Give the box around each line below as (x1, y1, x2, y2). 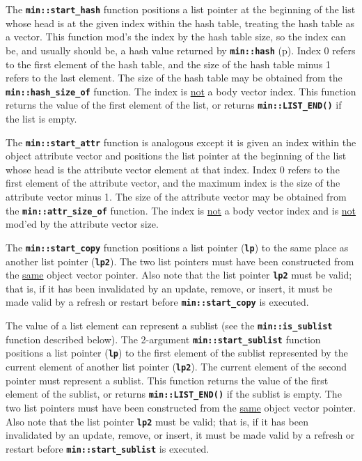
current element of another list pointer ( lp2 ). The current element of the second (6, 359, 347, 374)
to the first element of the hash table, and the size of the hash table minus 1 (6, 56, 331, 71)
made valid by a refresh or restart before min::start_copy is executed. (6, 295, 309, 309)
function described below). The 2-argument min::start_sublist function (6, 331, 321, 346)
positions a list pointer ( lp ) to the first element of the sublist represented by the (6, 345, 348, 360)
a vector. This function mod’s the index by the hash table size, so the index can (6, 29, 346, 44)
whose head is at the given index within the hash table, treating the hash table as (6, 15, 354, 30)
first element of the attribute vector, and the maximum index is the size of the (6, 175, 340, 190)
